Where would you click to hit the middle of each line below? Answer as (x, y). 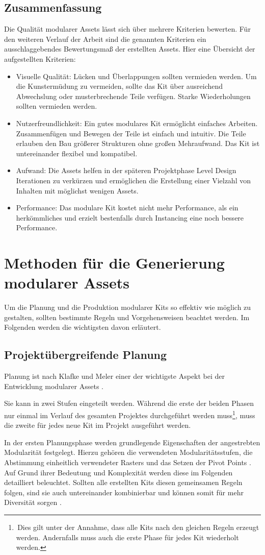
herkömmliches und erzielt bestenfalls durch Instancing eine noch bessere (130, 217)
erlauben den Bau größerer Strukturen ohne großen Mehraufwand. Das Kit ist (138, 143)
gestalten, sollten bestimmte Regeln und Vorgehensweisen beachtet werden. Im (127, 317)
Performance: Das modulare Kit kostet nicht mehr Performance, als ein (127, 208)
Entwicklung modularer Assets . (54, 386)
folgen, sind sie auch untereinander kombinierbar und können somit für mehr (124, 492)
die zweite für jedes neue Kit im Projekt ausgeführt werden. (98, 425)
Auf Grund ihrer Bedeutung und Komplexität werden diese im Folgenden (118, 472)
